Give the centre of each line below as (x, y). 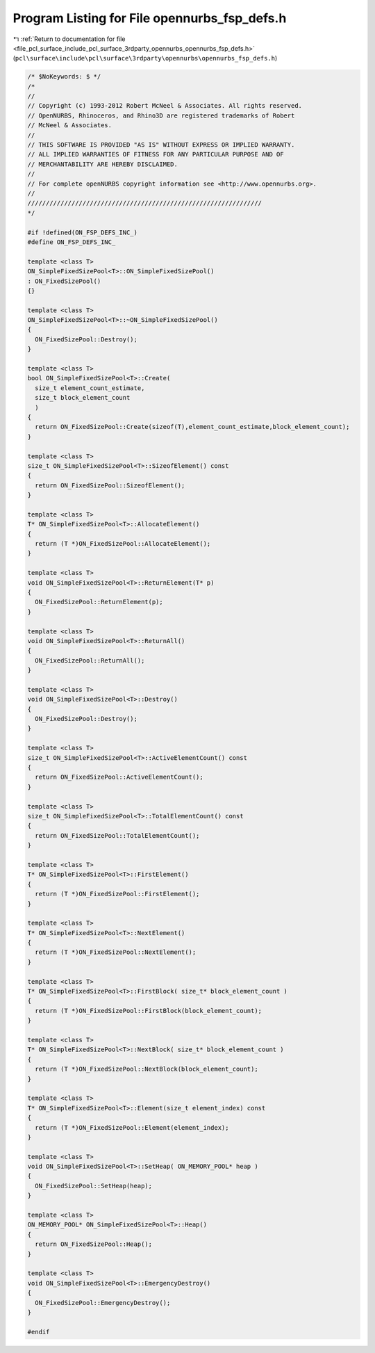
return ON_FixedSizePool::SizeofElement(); (110, 485)
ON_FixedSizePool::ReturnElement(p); (99, 602)
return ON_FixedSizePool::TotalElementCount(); (117, 835)
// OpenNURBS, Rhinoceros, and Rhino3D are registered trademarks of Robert (161, 115)
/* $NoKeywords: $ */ (64, 77)
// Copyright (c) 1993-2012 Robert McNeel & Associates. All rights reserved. (165, 106)
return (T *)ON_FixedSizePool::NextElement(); (116, 952)
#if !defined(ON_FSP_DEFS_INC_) (83, 232)
